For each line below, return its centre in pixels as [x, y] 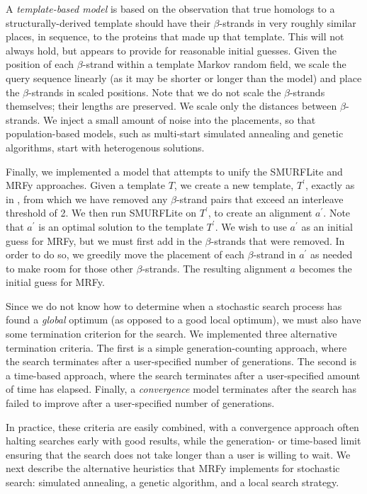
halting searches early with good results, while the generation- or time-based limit [183, 441]
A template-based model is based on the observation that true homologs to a [170, 8]
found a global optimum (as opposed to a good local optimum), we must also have [183, 320]
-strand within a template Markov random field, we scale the [214, 64]
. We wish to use [251, 226]
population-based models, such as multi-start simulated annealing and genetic [175, 133]
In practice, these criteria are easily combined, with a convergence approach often [182, 426]
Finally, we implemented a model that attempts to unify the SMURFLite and [174, 171]
